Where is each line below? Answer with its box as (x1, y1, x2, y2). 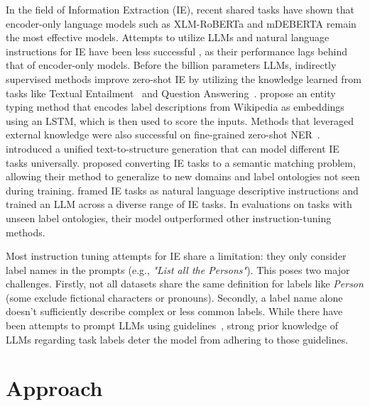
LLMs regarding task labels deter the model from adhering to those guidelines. (6, 331, 349, 346)
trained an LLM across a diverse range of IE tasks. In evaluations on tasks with (6, 197, 352, 212)
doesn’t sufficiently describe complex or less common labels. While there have (6, 304, 343, 319)
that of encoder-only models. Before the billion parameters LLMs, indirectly (6, 57, 337, 72)
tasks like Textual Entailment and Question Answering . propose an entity (6, 85, 336, 100)
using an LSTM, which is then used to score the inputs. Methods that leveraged (6, 113, 354, 128)
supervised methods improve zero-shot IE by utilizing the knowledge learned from (6, 71, 361, 86)
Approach (6, 373, 103, 402)
